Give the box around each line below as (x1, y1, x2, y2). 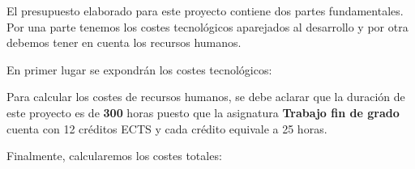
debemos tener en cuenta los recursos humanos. (6, 34, 242, 51)
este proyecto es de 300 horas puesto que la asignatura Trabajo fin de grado (6, 104, 400, 120)
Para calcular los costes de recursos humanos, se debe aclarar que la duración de (6, 88, 405, 105)
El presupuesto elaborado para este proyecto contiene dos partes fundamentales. (6, 2, 404, 19)
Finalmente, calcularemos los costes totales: (6, 147, 222, 164)
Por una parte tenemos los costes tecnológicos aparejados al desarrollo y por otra (6, 18, 409, 35)
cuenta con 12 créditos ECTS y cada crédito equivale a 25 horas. (6, 120, 327, 137)
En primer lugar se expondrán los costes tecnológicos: (6, 61, 272, 78)
